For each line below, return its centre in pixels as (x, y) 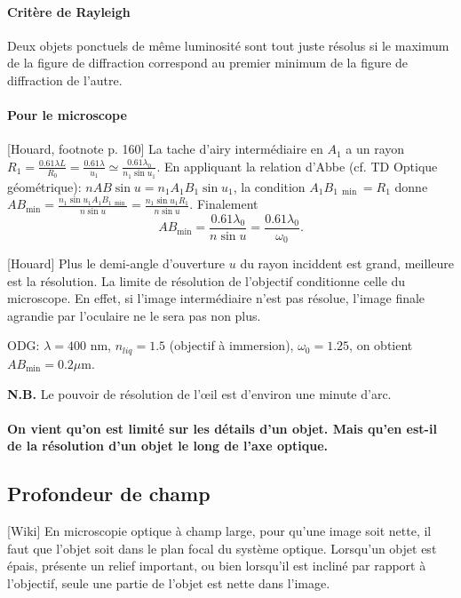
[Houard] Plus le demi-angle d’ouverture (116, 263)
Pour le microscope (67, 115)
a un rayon (375, 149)
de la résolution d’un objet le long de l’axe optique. (168, 446)
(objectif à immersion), (231, 345)
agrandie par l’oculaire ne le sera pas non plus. (134, 315)
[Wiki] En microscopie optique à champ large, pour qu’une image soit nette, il (219, 531)
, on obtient (381, 345)
